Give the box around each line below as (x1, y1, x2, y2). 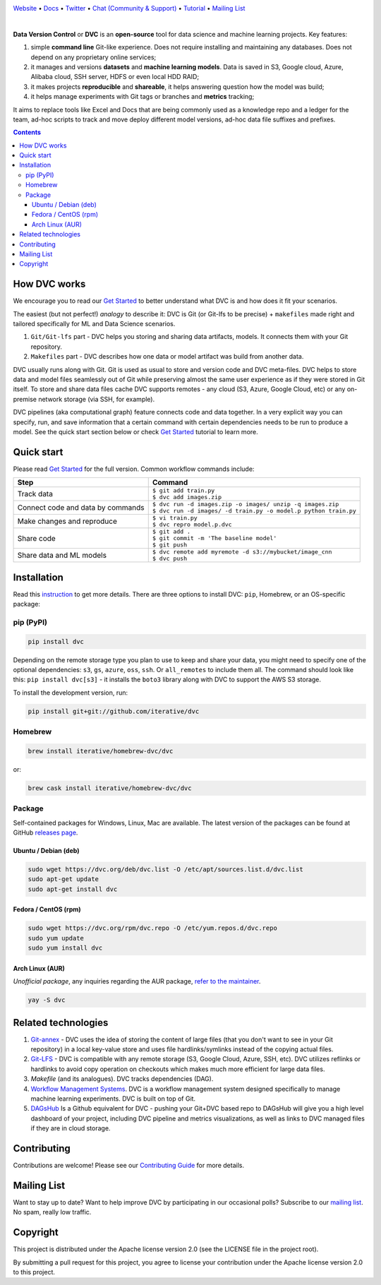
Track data (17, 489, 53, 499)
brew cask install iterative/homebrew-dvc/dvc (28, 784, 192, 792)
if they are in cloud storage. (30, 1124, 111, 1132)
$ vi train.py (152, 514, 198, 522)
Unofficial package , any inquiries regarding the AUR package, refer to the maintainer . (13, 977, 261, 986)
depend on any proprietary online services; (30, 53, 157, 61)
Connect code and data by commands (17, 503, 145, 513)
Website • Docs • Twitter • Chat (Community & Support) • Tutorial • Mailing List (13, 4, 246, 12)
